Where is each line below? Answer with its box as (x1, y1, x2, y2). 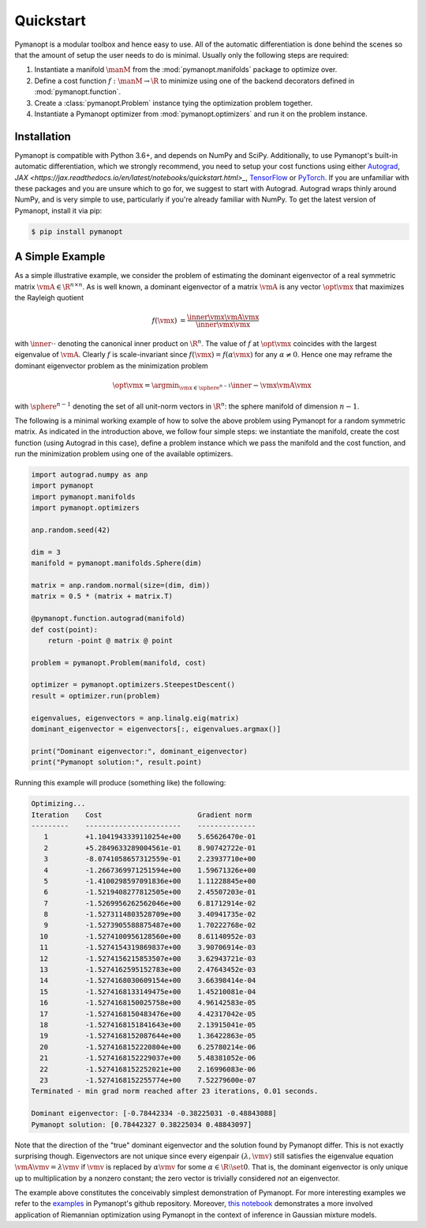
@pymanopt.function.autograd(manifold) (31, 614, 185, 623)
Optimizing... (31, 799, 86, 808)
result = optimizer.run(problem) (31, 691, 161, 700)
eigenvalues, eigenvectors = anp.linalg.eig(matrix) (31, 714, 240, 722)
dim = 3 (31, 548, 61, 556)
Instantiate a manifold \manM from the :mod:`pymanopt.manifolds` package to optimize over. (34, 65, 338, 74)
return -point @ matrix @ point (47, 636, 174, 645)
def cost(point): (31, 625, 99, 634)
